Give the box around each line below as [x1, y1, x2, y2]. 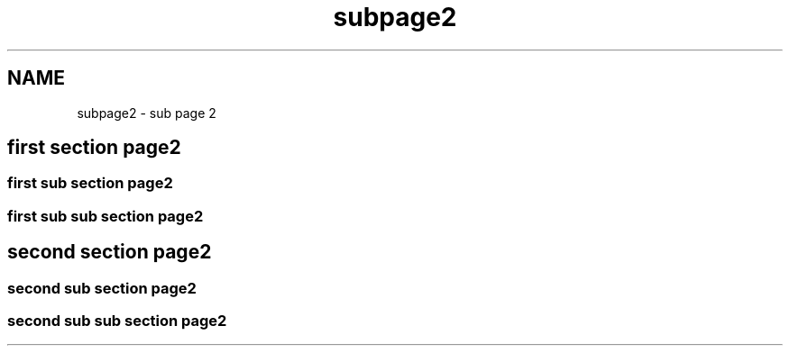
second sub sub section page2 [7, 312, 227, 330]
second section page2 [7, 240, 212, 264]
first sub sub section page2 [7, 206, 204, 225]
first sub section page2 [7, 174, 173, 193]
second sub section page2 [7, 278, 197, 297]
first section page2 [7, 136, 181, 159]
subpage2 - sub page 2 [77, 104, 216, 121]
